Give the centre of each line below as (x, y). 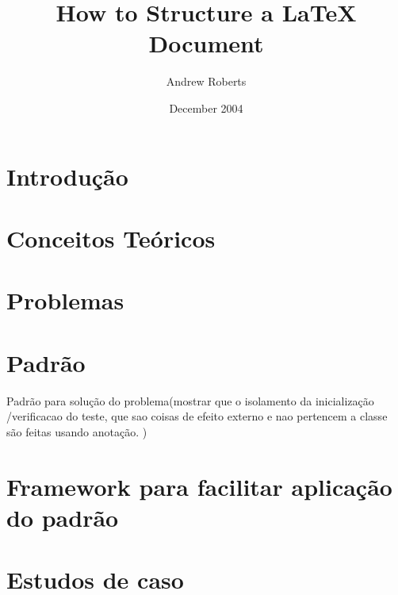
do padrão (63, 517)
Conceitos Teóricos (111, 238)
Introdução (67, 176)
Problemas (65, 300)
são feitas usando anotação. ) (77, 431)
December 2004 (206, 107)
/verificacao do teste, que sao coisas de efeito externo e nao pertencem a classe (197, 416)
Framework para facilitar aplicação (199, 486)
